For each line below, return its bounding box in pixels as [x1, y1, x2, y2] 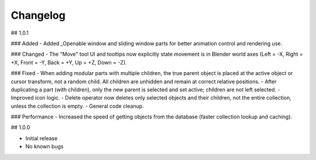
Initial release [25, 135, 58, 142]
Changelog [11, 9, 66, 22]
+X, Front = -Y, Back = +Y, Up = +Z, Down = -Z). [11, 59, 127, 66]
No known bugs [25, 143, 64, 150]
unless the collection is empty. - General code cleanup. [11, 103, 145, 110]
